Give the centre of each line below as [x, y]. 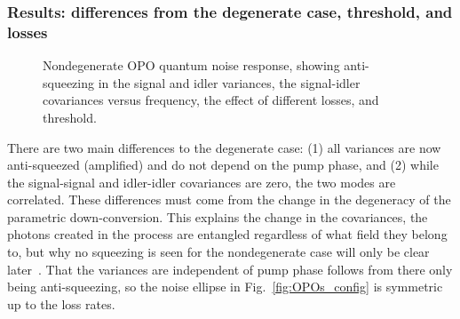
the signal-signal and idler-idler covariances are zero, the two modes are [202, 182]
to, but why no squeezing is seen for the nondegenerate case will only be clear [218, 252]
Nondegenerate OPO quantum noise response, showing [191, 65]
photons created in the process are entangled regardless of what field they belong [227, 234]
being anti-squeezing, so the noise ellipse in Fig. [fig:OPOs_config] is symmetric [225, 287]
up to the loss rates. [61, 303]
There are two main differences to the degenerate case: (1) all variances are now [224, 147]
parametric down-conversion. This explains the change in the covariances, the [218, 216]
